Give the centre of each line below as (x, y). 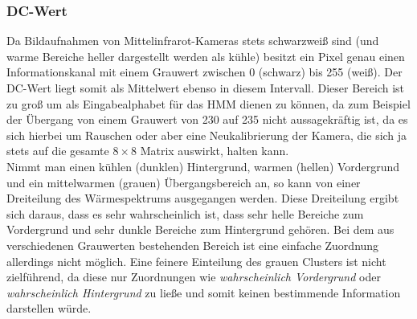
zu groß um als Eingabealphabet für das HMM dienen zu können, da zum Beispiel (208, 103)
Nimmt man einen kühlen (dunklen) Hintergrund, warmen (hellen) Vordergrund (203, 166)
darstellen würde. (49, 308)
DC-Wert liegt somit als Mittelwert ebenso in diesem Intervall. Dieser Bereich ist (206, 88)
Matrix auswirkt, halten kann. (215, 151)
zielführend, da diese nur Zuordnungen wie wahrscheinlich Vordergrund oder (194, 277)
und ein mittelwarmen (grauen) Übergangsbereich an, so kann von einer (184, 182)
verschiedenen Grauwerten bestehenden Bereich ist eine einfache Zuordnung (193, 245)
